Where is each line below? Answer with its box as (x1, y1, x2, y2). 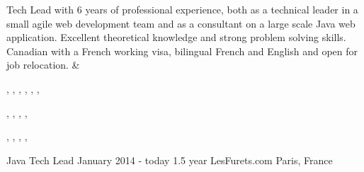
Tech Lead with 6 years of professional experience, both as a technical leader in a (6, 2, 358, 16)
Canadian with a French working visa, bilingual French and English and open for (6, 43, 358, 58)
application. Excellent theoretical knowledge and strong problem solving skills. (6, 30, 346, 45)
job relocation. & (6, 57, 80, 72)
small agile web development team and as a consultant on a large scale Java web (6, 16, 356, 30)
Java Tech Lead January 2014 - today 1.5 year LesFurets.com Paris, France (6, 152, 333, 167)
